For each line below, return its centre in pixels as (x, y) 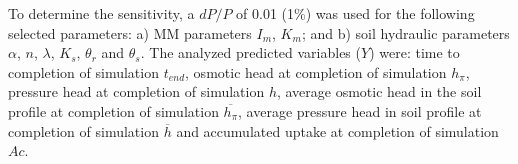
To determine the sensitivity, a (101, 13)
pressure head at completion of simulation (136, 91)
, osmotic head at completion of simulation (316, 71)
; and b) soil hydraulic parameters (405, 32)
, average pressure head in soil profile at (360, 110)
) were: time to (414, 52)
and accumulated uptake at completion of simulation (337, 130)
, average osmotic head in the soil (379, 91)
